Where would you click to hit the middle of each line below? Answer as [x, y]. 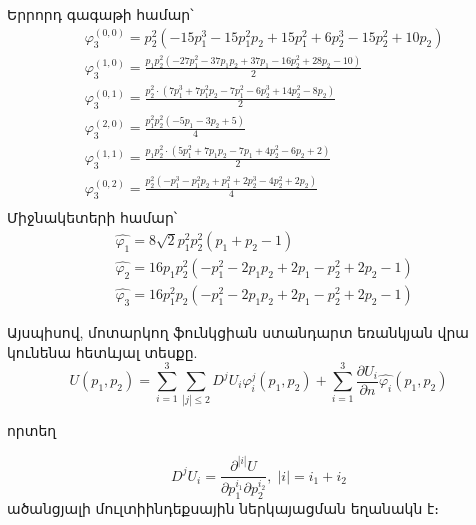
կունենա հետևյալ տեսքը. [102, 351]
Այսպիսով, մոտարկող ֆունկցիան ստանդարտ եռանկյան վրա [238, 332]
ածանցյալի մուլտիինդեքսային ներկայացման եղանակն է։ [223, 507]
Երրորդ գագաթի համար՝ [100, 14]
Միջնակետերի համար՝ [92, 217]
